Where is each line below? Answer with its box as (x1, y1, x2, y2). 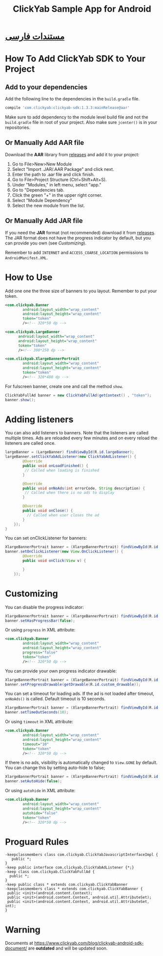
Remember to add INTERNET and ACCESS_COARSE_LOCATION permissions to (5, 249, 149, 255)
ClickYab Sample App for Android (13, 3, 151, 15)
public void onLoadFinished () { (22, 464, 89, 468)
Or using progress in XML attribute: (5, 627, 76, 633)
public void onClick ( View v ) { (22, 558, 86, 563)
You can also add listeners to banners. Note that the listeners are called (5, 430, 149, 436)
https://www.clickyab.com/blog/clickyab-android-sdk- (34, 940, 144, 946)
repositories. (5, 124, 31, 130)
